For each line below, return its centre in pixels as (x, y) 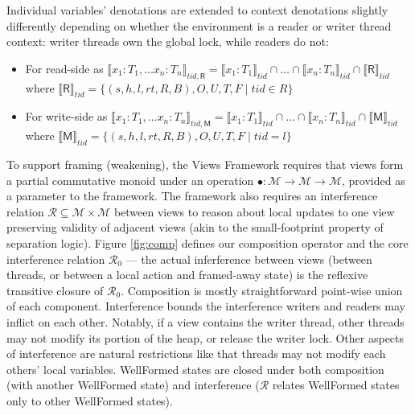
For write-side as (66, 116)
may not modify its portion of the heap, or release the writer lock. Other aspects (205, 337)
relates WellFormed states (336, 385)
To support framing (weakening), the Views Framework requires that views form (205, 164)
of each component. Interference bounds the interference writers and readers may (206, 306)
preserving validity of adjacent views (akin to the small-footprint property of (195, 227)
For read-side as (64, 68)
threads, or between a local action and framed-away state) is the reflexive (187, 275)
